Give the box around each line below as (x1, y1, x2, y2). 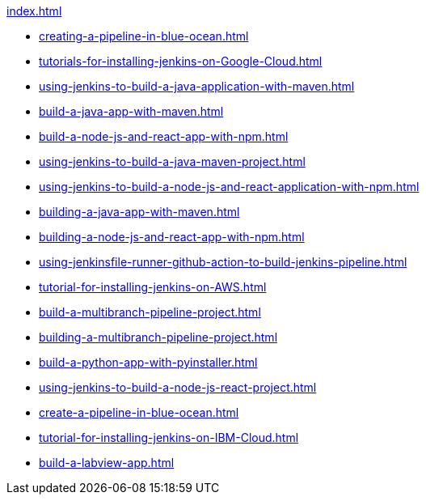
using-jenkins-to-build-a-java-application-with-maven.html (39, 79, 355, 93)
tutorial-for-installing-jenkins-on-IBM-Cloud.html (39, 431, 299, 444)
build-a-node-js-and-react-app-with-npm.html (39, 129, 289, 143)
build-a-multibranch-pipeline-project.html (39, 305, 261, 319)
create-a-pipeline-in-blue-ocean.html (39, 405, 239, 419)
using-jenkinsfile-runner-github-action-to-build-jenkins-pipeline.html (39, 255, 407, 269)
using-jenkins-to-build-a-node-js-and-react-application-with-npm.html (39, 180, 420, 193)
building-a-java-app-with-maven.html (39, 205, 240, 219)
